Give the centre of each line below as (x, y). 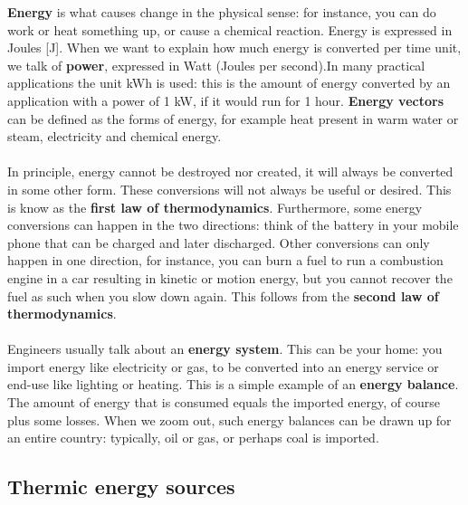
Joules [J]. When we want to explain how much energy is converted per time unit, (234, 48)
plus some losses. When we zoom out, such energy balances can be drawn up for (229, 419)
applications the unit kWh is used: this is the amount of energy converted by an (229, 83)
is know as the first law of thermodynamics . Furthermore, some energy (215, 207)
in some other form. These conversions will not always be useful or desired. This (229, 189)
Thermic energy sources (121, 486)
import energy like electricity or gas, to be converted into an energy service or (223, 366)
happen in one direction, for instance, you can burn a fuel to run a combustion (225, 260)
